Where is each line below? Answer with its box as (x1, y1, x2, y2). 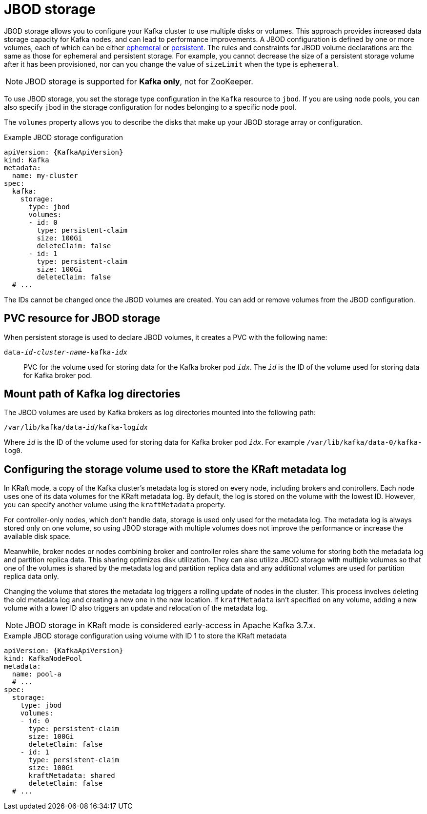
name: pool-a (12, 670, 62, 678)
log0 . (4, 446, 22, 455)
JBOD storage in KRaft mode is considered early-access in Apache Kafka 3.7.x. (25, 620, 316, 631)
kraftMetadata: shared (28, 772, 115, 780)
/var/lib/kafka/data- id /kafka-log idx (4, 423, 148, 432)
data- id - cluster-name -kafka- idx (4, 348, 127, 356)
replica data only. (4, 572, 59, 581)
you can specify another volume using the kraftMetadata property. (4, 500, 226, 509)
